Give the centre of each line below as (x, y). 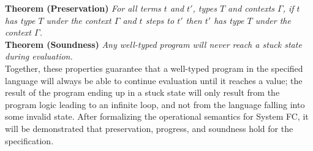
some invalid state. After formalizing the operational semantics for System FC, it (157, 116)
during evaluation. (39, 56)
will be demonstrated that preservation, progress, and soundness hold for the (149, 128)
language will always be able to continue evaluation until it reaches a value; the (154, 80)
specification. (29, 140)
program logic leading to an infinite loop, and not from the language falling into (155, 104)
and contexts (251, 8)
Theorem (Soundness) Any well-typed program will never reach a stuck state (153, 44)
